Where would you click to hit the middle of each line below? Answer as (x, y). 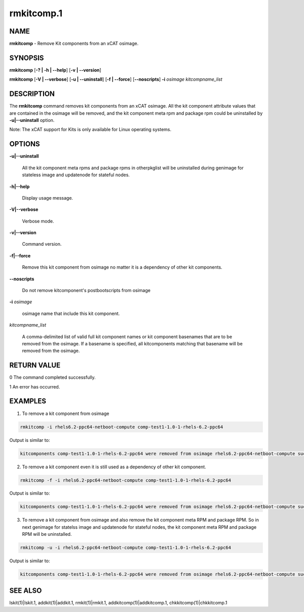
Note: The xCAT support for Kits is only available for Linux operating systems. (90, 130)
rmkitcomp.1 (36, 13)
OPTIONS (25, 144)
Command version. (42, 244)
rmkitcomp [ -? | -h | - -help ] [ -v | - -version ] (55, 70)
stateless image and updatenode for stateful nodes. (76, 175)
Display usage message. (48, 198)
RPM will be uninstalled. (47, 534)
